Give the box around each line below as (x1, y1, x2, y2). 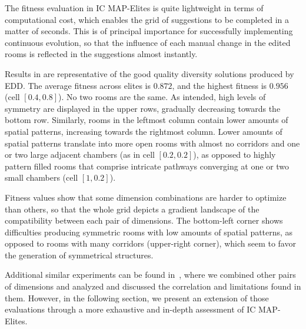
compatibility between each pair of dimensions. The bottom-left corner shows (5, 214, 283, 227)
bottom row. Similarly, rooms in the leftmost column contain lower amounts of (5, 114, 288, 126)
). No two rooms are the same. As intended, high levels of (58, 91, 266, 103)
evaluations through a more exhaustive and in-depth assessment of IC (5, 303, 256, 315)
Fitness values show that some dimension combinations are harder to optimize (5, 191, 287, 203)
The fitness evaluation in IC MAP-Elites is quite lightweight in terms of (5, 2, 264, 14)
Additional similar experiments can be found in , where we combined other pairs (5, 268, 296, 281)
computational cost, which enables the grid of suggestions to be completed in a (5, 13, 290, 25)
